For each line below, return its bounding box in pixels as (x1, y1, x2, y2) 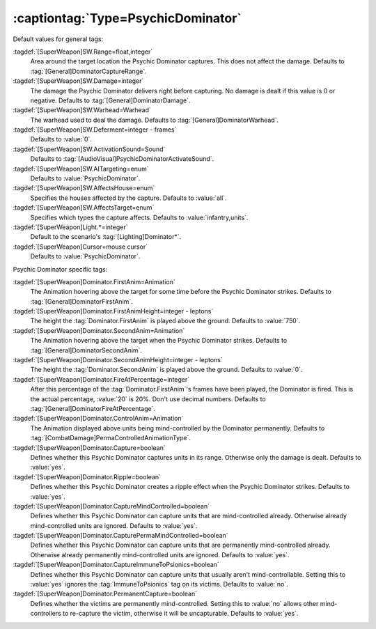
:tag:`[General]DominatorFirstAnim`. (30, 297, 134, 306)
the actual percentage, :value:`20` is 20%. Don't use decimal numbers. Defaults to (30, 394, 266, 403)
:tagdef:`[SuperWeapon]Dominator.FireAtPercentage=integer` (13, 375, 190, 383)
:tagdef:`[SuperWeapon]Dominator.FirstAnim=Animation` (13, 277, 175, 286)
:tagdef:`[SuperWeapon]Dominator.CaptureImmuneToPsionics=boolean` (13, 561, 219, 569)
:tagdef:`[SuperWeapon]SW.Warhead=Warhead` (13, 106, 151, 114)
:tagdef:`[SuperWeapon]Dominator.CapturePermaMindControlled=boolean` (13, 531, 229, 540)
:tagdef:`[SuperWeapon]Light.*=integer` (13, 223, 128, 231)
